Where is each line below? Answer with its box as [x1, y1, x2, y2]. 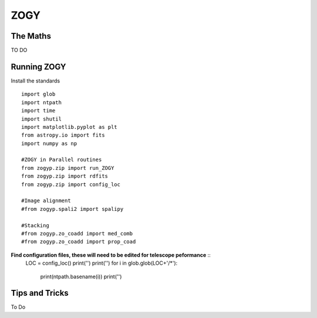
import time [21, 107, 56, 114]
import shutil [21, 115, 62, 122]
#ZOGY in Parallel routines [21, 156, 102, 163]
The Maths [11, 31, 51, 41]
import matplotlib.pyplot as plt [21, 124, 117, 130]
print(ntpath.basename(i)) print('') [40, 273, 122, 280]
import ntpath [21, 99, 62, 105]
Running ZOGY [11, 61, 66, 71]
